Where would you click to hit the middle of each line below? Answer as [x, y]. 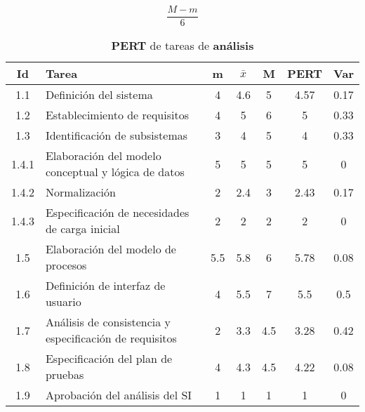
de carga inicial [82, 229]
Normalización [80, 192]
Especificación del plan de [109, 359]
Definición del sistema [99, 95]
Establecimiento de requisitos [117, 115]
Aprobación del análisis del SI [119, 395]
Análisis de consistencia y [108, 322]
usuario [63, 302]
